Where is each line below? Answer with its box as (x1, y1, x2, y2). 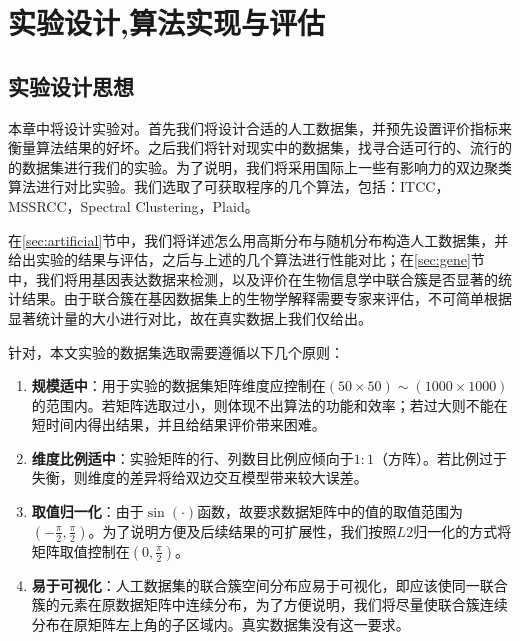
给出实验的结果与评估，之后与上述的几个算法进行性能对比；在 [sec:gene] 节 (8, 249, 485, 270)
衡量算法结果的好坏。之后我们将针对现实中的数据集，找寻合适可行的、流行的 (8, 137, 512, 158)
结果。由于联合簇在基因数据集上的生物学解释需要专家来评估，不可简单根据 (21, 288, 512, 309)
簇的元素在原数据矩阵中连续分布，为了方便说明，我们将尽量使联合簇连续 (31, 594, 508, 615)
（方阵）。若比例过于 (374, 447, 508, 468)
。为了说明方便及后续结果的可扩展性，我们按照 (88, 520, 397, 541)
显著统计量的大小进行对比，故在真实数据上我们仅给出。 (8, 307, 372, 328)
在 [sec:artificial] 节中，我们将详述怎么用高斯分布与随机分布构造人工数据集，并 (8, 229, 509, 250)
